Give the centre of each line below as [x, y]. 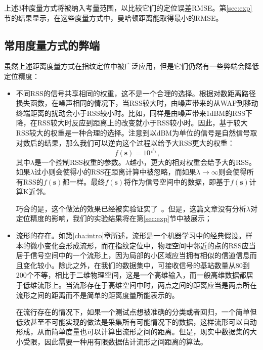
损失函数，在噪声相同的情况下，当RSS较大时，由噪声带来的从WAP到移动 [137, 103]
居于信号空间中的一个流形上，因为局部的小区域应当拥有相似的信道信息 [133, 255]
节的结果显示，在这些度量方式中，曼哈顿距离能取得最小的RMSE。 [114, 17]
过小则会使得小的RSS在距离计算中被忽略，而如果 [115, 172]
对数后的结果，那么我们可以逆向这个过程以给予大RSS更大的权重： [125, 142]
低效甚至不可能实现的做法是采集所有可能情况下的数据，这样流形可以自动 [136, 321]
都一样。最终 [84, 181]
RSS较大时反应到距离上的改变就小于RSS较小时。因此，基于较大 [142, 123]
